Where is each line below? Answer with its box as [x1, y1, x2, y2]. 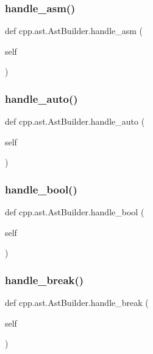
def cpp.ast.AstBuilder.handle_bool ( [5, 206, 144, 218]
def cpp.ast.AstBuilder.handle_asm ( [5, 24, 143, 37]
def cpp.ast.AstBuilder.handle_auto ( [5, 115, 145, 128]
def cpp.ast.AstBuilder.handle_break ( [5, 296, 149, 309]
